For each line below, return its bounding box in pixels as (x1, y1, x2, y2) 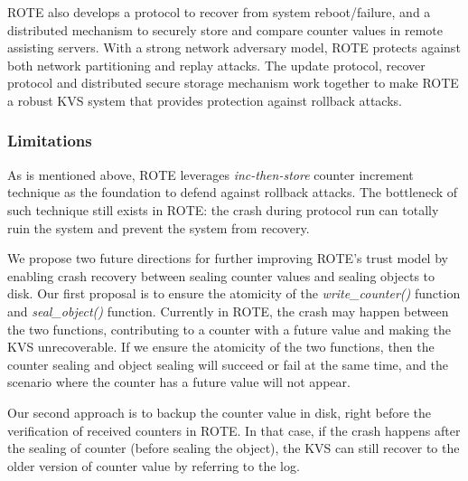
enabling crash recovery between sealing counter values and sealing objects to (7, 266, 435, 285)
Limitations (7, 129, 92, 152)
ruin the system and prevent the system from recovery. (7, 218, 310, 237)
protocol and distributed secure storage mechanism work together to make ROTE (7, 73, 459, 92)
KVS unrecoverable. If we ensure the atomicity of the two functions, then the (7, 337, 435, 356)
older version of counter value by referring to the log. (7, 456, 300, 475)
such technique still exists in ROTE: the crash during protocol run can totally (7, 200, 439, 219)
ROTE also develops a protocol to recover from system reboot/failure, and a (7, 3, 431, 21)
